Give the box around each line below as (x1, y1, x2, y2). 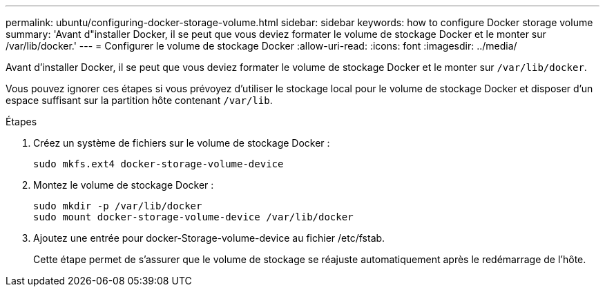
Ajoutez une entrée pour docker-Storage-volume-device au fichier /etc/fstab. (33, 232, 385, 244)
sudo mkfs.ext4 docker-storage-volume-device (33, 158, 284, 169)
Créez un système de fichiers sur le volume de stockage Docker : (33, 137, 330, 149)
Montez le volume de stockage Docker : (33, 179, 214, 191)
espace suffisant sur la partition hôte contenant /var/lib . (6, 94, 273, 106)
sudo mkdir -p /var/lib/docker (33, 200, 202, 211)
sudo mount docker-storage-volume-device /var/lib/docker (33, 211, 354, 222)
